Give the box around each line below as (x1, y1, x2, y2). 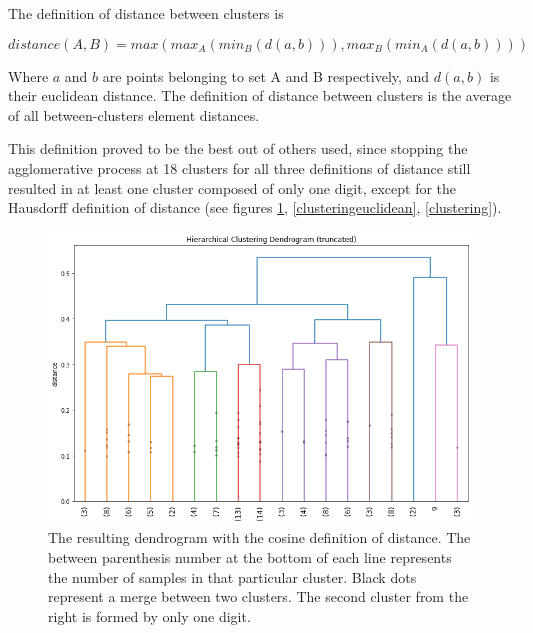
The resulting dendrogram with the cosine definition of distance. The (48, 527, 471, 548)
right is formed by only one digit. (48, 605, 251, 626)
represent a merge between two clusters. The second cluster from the (48, 586, 469, 607)
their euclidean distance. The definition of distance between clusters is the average (8, 85, 512, 106)
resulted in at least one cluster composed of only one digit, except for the (8, 177, 457, 198)
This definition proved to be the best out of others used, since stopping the (8, 138, 468, 159)
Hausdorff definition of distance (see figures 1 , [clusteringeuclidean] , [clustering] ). (8, 197, 502, 218)
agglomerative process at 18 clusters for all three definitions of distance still (8, 157, 471, 178)
